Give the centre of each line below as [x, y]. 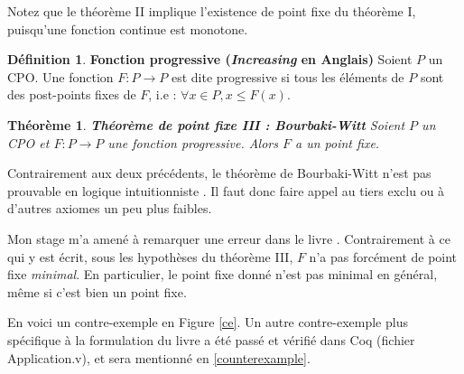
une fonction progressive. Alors [193, 142]
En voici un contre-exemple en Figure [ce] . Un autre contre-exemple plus [208, 322]
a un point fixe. [338, 142]
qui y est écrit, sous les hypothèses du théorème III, [150, 256]
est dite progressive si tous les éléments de [288, 76]
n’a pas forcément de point [383, 256]
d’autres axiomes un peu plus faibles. [110, 208]
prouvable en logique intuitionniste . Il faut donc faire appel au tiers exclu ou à [226, 190]
